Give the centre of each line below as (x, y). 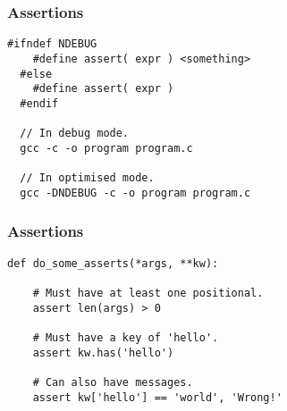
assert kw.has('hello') (103, 352)
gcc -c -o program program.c (106, 148)
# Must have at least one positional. (148, 293)
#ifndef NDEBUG (52, 44)
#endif (39, 103)
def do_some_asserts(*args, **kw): (113, 263)
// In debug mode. (75, 134)
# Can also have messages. (113, 382)
